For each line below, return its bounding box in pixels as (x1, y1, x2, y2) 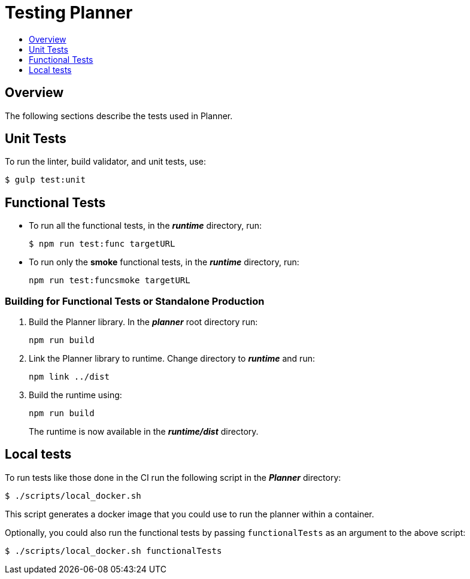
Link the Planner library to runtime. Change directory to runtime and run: (29, 353, 315, 364)
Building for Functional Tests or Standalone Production (5, 295, 265, 307)
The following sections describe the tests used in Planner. (5, 110, 233, 121)
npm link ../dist (29, 372, 110, 382)
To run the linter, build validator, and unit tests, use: (5, 156, 206, 167)
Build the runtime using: (29, 390, 122, 401)
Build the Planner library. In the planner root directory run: (29, 317, 258, 328)
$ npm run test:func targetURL (29, 239, 175, 249)
